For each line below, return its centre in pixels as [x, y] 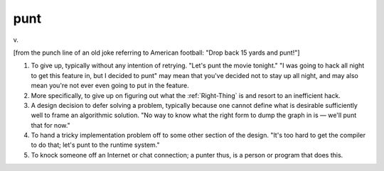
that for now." [50, 125]
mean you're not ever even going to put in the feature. [110, 86]
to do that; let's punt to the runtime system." [95, 145]
